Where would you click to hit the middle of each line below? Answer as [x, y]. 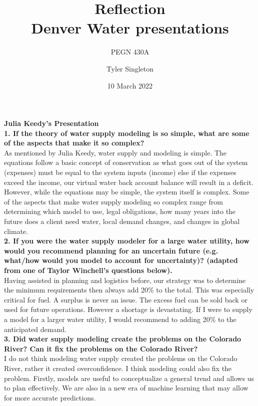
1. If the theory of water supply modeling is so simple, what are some [127, 133]
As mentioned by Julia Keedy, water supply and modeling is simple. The [115, 152]
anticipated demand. [35, 329]
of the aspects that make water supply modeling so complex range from [113, 201]
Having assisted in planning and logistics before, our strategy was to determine [125, 280]
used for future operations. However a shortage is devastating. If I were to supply [128, 309]
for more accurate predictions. [50, 397]
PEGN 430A [130, 52]
